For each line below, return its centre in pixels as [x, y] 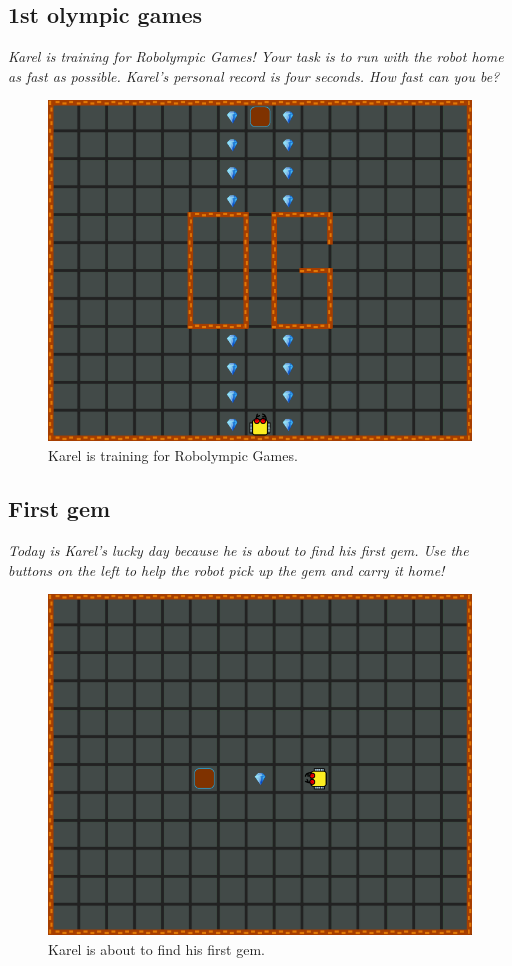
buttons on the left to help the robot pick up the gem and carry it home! [226, 569]
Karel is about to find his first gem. [156, 948]
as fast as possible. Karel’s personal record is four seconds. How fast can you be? [254, 75]
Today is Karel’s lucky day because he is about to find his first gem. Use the [238, 550]
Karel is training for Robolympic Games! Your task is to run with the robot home [256, 56]
